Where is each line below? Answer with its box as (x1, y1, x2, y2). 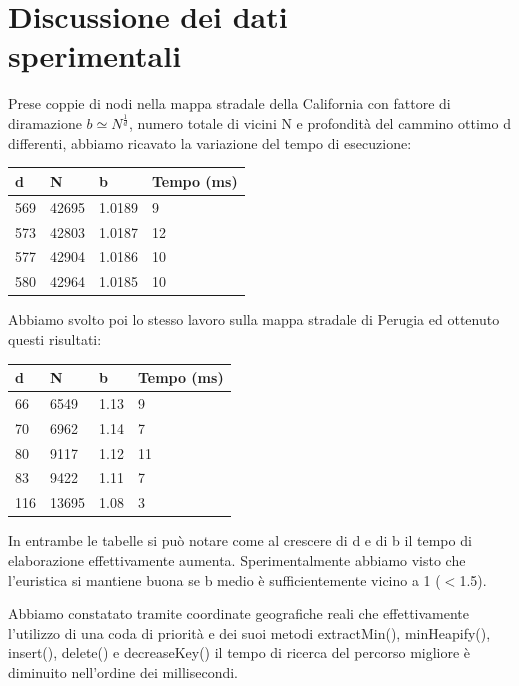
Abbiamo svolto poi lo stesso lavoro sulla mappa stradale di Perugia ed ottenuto (8, 309, 500, 330)
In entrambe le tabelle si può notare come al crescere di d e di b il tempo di (8, 530, 472, 551)
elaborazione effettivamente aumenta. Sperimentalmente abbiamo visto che (8, 550, 466, 571)
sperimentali (8, 35, 182, 76)
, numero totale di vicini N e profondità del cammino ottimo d (128, 113, 511, 134)
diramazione (8, 113, 82, 134)
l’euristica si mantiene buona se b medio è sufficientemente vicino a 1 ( (8, 569, 441, 590)
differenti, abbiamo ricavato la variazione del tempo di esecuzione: (8, 132, 412, 153)
